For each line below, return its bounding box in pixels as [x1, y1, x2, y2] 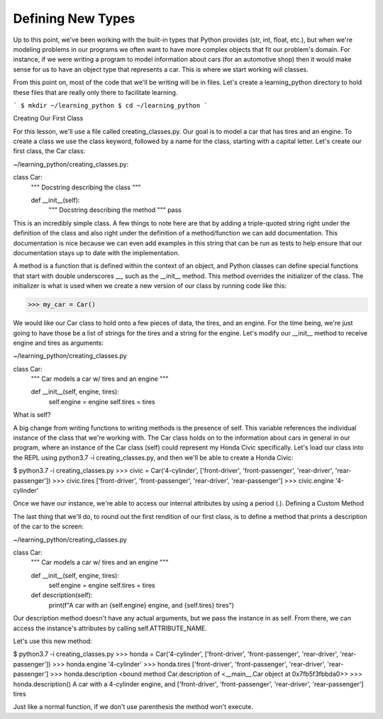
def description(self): [30, 591, 93, 599]
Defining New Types [13, 11, 135, 26]
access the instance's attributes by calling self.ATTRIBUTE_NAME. [13, 624, 207, 632]
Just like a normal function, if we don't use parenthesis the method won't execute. [13, 703, 253, 711]
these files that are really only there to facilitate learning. [13, 88, 178, 96]
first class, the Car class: [13, 147, 86, 155]
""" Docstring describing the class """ [30, 183, 141, 191]
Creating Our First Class [13, 114, 84, 123]
